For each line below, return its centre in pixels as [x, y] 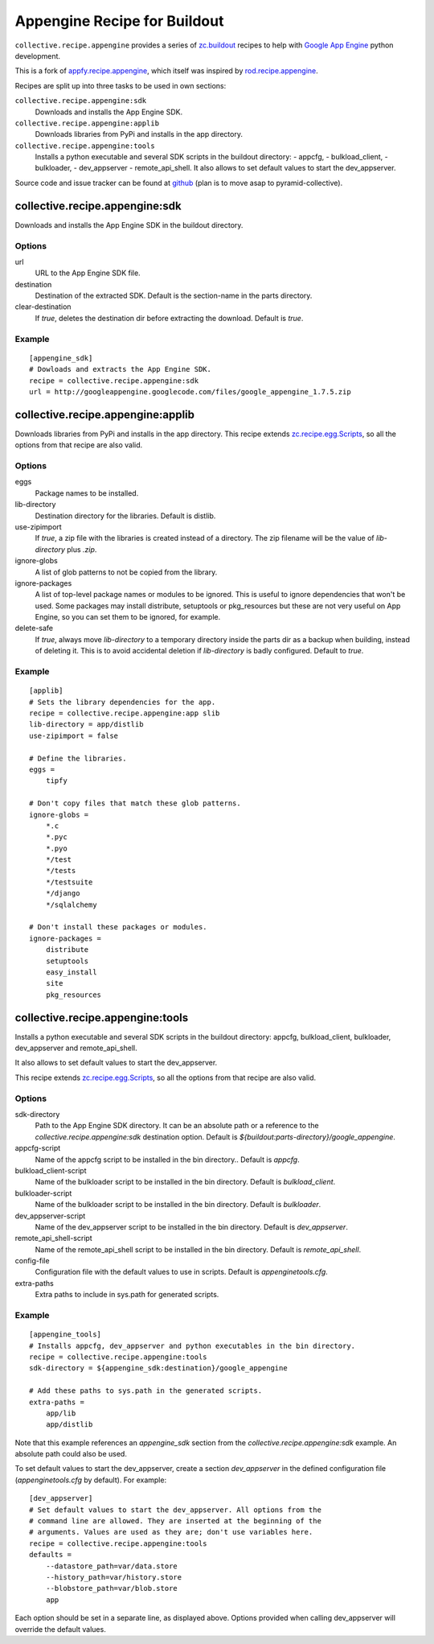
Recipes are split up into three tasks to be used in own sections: [121, 85]
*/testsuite [69, 882]
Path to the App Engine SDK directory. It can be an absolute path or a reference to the [177, 1126]
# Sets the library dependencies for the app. [123, 702]
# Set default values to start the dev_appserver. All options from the [175, 1510]
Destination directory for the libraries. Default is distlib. [125, 516]
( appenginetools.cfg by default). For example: [91, 1480]
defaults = [51, 1555]
